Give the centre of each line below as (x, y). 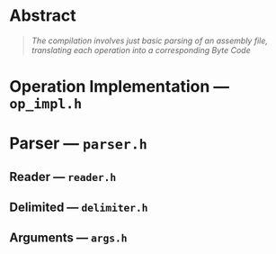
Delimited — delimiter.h (79, 208)
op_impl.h (46, 104)
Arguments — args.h (68, 238)
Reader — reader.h (63, 177)
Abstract (43, 16)
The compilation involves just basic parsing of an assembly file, (149, 41)
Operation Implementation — (119, 87)
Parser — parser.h (79, 144)
